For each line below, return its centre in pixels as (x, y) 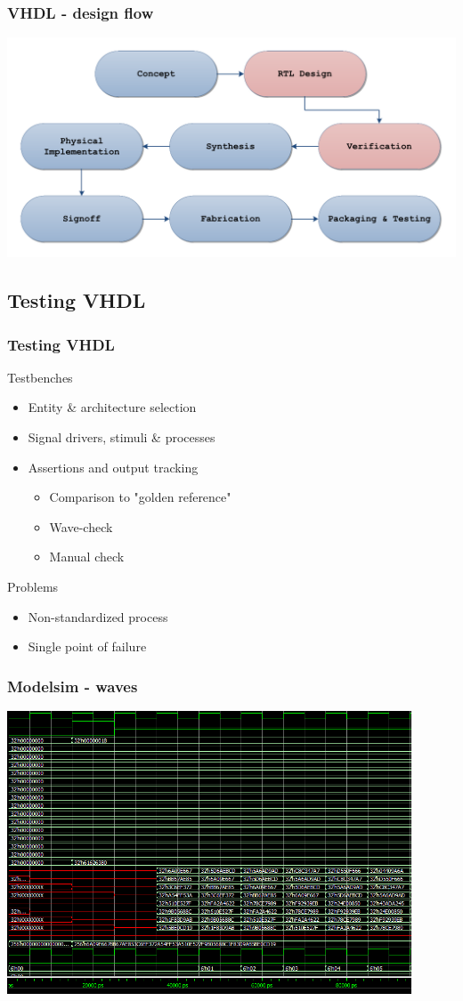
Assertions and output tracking (113, 467)
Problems (33, 587)
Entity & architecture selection (112, 407)
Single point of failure (87, 646)
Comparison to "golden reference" (140, 497)
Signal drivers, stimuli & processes (122, 437)
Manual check (87, 557)
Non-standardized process (98, 616)
